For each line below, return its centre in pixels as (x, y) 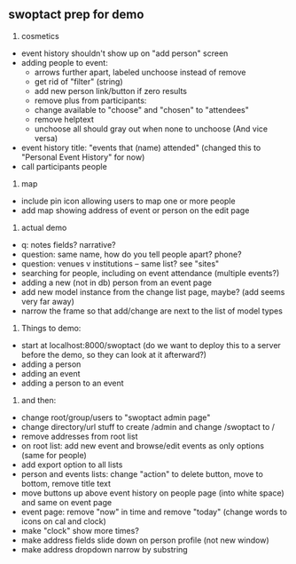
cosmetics (40, 36)
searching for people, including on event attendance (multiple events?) (150, 273)
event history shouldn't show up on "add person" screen (125, 53)
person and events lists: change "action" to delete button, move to (142, 473)
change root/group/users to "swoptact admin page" (116, 417)
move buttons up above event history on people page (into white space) (152, 493)
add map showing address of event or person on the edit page (135, 210)
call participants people (64, 166)
